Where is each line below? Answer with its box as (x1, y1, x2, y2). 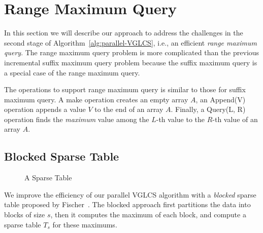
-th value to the (156, 113, 205, 124)
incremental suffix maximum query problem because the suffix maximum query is (4, 57, 257, 67)
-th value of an (212, 113, 258, 124)
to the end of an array (94, 104, 163, 114)
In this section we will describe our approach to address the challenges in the (4, 27, 243, 38)
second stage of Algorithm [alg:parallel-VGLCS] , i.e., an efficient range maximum (4, 37, 257, 48)
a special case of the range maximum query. (4, 67, 140, 77)
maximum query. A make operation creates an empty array (4, 94, 188, 104)
